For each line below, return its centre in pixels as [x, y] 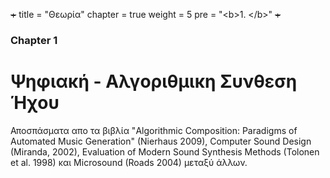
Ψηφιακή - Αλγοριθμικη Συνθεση [154, 81]
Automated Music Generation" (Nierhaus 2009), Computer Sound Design [161, 141]
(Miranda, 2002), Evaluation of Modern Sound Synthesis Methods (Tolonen [165, 151]
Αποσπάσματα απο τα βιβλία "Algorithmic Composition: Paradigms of [154, 130]
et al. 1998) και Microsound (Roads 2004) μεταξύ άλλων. [129, 162]
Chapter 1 [34, 40]
